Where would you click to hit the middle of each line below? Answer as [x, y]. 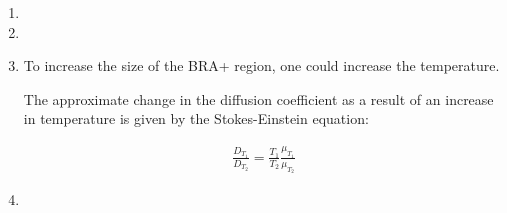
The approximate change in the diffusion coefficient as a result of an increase [258, 98]
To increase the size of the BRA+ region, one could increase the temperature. [261, 65]
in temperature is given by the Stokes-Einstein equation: [196, 118]
